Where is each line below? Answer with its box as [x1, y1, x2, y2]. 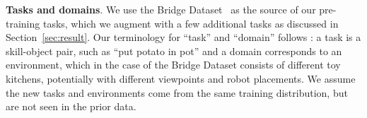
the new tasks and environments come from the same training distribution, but [6, 85, 348, 100]
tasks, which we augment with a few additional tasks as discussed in [42, 16, 339, 30]
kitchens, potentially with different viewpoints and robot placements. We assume [6, 71, 356, 85]
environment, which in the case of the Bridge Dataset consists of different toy [6, 57, 341, 72]
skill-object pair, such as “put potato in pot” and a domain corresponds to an [6, 43, 342, 58]
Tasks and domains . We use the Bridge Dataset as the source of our [6, 2, 316, 16]
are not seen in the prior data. [6, 99, 136, 114]
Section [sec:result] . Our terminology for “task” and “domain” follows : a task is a [6, 30, 361, 45]
